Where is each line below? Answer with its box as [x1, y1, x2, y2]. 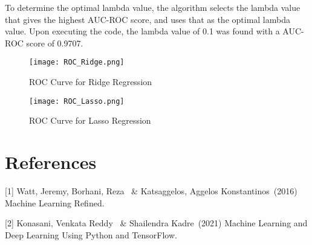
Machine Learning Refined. [5, 196, 105, 209]
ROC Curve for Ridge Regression [29, 75, 152, 88]
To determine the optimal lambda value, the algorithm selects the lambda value [5, 1, 301, 13]
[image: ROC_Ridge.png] [29, 58, 125, 67]
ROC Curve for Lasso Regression [29, 114, 151, 127]
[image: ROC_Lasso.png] [29, 97, 125, 106]
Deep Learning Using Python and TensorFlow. [5, 228, 177, 241]
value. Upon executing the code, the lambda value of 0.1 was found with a [5, 25, 280, 37]
